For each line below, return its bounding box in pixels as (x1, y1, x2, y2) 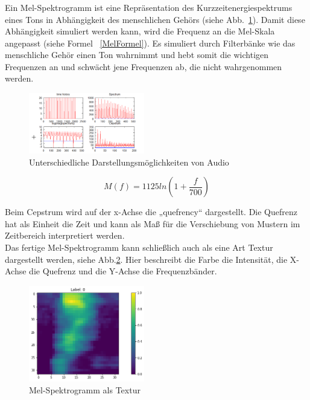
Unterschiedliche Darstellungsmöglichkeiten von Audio (29, 155, 229, 168)
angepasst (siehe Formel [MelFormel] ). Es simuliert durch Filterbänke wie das (5, 36, 296, 49)
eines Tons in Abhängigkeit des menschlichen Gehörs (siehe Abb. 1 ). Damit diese (5, 13, 305, 25)
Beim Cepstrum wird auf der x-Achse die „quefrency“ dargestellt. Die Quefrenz (5, 205, 297, 218)
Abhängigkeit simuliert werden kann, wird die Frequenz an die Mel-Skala (5, 25, 275, 37)
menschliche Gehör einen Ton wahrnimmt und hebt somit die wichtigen (5, 48, 269, 61)
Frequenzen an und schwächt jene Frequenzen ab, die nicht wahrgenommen (5, 60, 282, 73)
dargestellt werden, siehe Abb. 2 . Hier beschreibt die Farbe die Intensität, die (5, 253, 288, 265)
